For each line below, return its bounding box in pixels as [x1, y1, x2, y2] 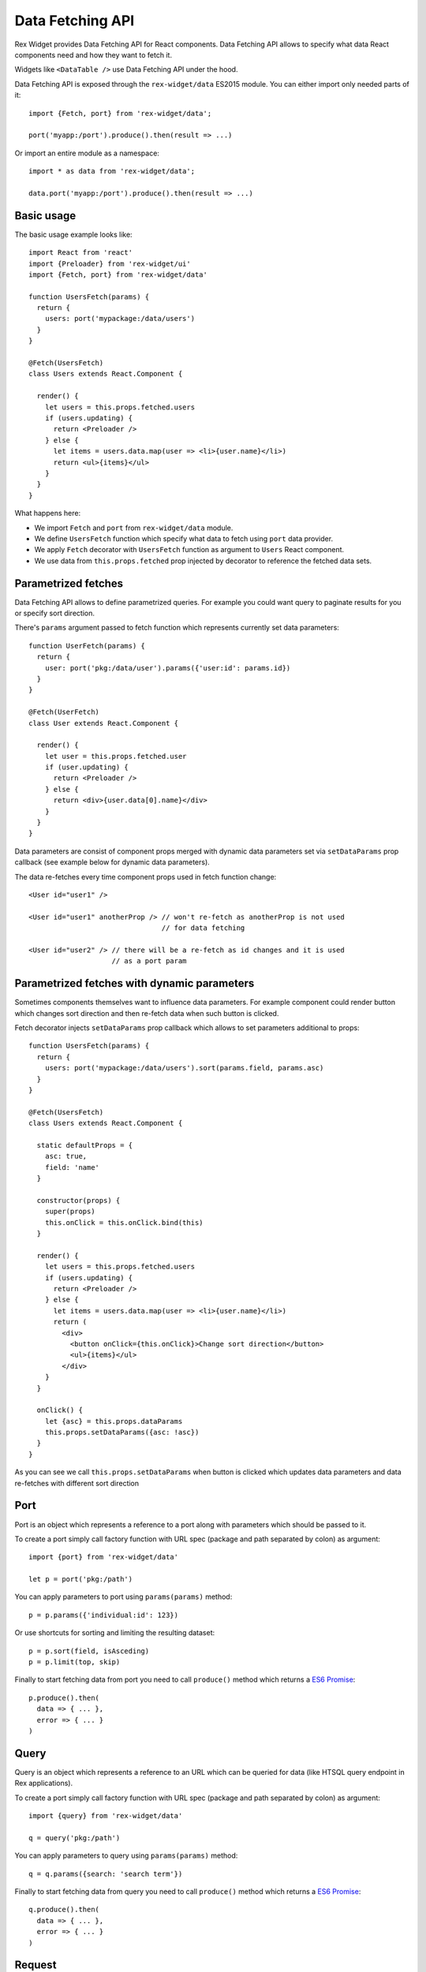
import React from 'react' [28, 248, 133, 257]
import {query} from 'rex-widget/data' [28, 1811, 183, 1821]
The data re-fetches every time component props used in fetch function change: [14, 872, 277, 881]
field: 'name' [44, 1163, 100, 1171]
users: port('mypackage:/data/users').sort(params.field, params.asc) [44, 1063, 324, 1073]
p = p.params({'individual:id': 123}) [28, 1610, 179, 1619]
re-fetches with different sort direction [14, 1478, 140, 1488]
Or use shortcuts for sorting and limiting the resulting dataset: [14, 1628, 215, 1638]
